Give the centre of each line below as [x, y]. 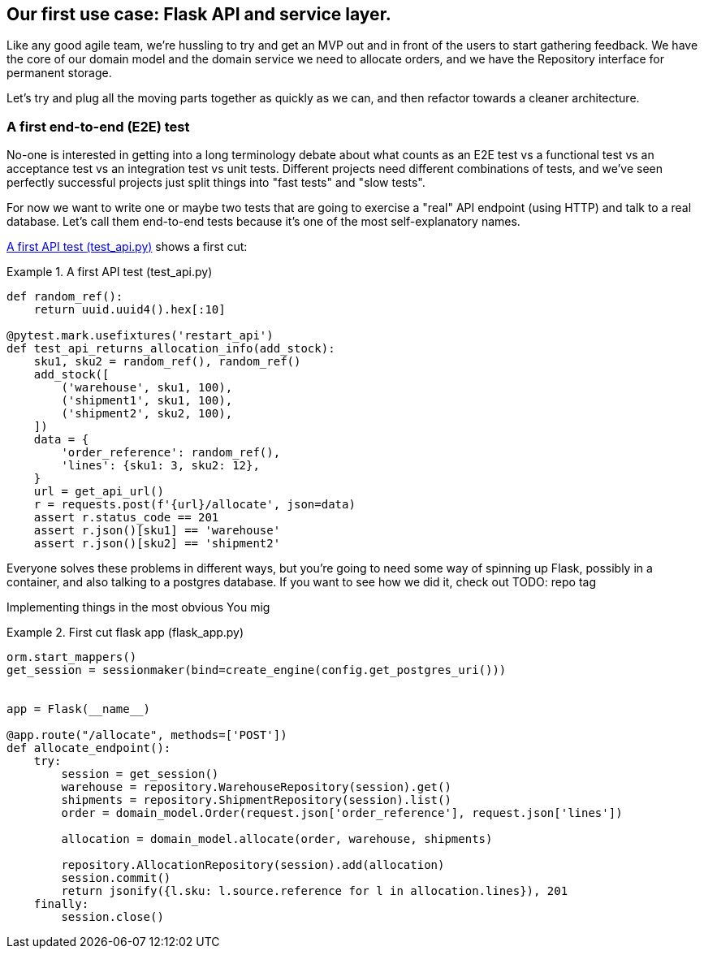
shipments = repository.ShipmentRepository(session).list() [256, 800]
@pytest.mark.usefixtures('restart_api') [140, 336]
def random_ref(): [65, 297]
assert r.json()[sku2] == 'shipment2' [157, 544]
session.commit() [116, 878]
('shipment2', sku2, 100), [147, 414]
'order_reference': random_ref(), [171, 453]
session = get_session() [140, 774]
